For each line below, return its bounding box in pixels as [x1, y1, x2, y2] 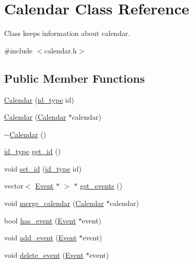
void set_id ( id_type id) [4, 163, 82, 174]
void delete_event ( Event [4, 249, 84, 260]
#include [4, 45, 33, 55]
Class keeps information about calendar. [4, 28, 130, 39]
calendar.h [44, 45, 77, 55]
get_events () [80, 180, 123, 191]
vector [4, 180, 24, 191]
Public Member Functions [4, 70, 145, 86]
